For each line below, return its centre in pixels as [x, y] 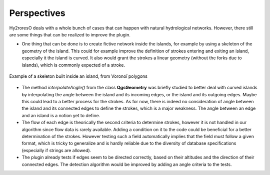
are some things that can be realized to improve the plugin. [70, 34]
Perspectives [37, 13]
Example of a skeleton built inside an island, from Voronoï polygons [78, 76]
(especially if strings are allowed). [56, 150]
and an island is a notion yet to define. [61, 115]
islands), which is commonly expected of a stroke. [73, 65]
